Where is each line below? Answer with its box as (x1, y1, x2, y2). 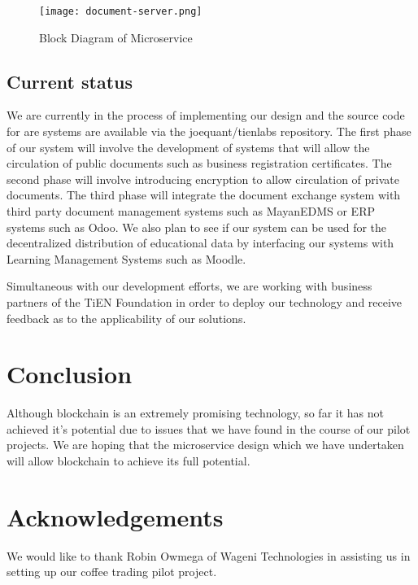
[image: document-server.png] (39, 6, 202, 17)
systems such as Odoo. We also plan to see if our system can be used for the (7, 218, 387, 235)
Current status (7, 68, 133, 94)
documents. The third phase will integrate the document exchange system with (7, 186, 401, 203)
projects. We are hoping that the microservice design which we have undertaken (7, 436, 404, 453)
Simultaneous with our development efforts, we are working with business (7, 277, 372, 295)
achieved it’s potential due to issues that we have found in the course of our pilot (7, 420, 411, 437)
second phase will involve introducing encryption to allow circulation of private (7, 170, 399, 187)
